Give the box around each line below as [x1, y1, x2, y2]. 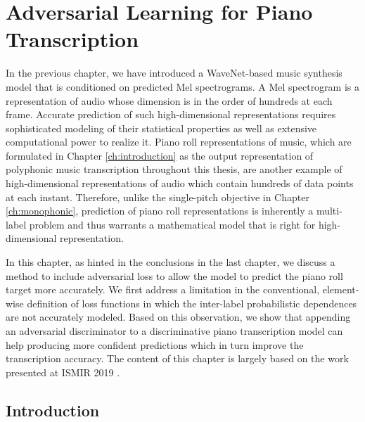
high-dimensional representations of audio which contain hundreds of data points [6, 176, 354, 191]
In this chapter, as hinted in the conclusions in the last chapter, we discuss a [6, 255, 335, 269]
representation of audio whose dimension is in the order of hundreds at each [6, 93, 333, 108]
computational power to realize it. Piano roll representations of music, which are [6, 134, 352, 149]
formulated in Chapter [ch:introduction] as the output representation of [6, 148, 314, 162]
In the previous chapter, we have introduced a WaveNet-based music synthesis [6, 65, 342, 80]
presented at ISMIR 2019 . [6, 364, 120, 379]
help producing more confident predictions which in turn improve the [6, 337, 304, 352]
